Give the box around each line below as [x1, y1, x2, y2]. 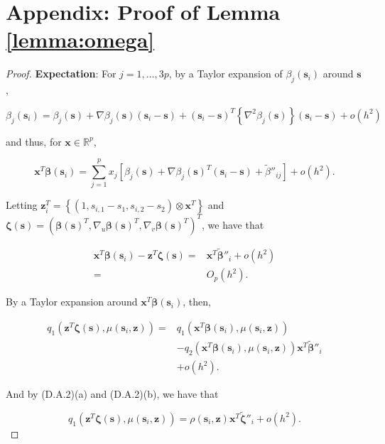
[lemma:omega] [6, 25, 155, 54]
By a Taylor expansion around [6, 294, 138, 309]
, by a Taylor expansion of [168, 66, 283, 81]
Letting [6, 197, 38, 212]
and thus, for [6, 134, 62, 148]
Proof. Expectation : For [6, 66, 116, 81]
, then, [183, 294, 211, 309]
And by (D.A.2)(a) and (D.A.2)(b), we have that [6, 386, 219, 401]
